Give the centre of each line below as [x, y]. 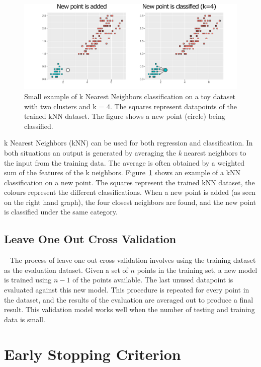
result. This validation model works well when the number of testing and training [129, 309]
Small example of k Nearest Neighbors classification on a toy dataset [130, 96]
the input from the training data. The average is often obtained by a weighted [124, 162]
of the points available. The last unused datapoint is [153, 280]
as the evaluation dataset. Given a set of [66, 270]
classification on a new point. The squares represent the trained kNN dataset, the [129, 182]
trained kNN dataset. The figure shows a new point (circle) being [125, 116]
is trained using [28, 280]
